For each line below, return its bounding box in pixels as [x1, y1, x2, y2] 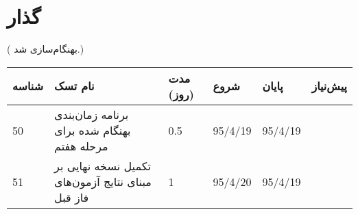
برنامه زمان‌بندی [54, 106, 129, 122]
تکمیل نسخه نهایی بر [54, 157, 151, 174]
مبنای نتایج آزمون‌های [54, 173, 152, 189]
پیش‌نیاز [311, 78, 347, 94]
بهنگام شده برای [54, 122, 131, 138]
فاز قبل [54, 189, 89, 205]
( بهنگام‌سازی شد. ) [7, 42, 84, 56]
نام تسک [54, 78, 95, 94]
